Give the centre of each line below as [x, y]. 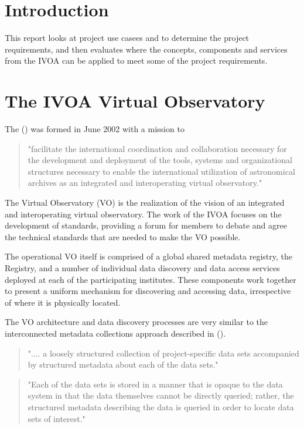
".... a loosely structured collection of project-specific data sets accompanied [163, 353]
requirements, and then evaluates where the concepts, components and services [146, 49]
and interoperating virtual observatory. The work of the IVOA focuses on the [143, 214]
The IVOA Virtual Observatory [135, 101]
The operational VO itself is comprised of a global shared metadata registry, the [148, 256]
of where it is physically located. [63, 302]
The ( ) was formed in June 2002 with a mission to [95, 129]
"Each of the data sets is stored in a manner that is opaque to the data [155, 384]
